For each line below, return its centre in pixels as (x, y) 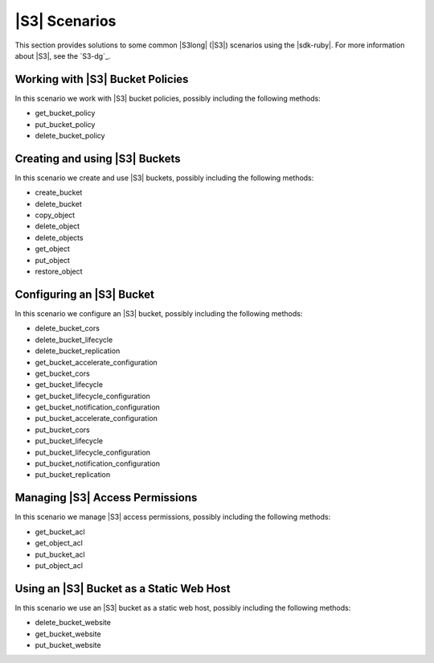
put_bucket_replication (73, 475)
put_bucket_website (68, 644)
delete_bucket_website (73, 623)
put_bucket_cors (62, 430)
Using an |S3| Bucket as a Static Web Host (123, 589)
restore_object (59, 272)
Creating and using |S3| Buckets (98, 158)
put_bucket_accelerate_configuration (96, 418)
